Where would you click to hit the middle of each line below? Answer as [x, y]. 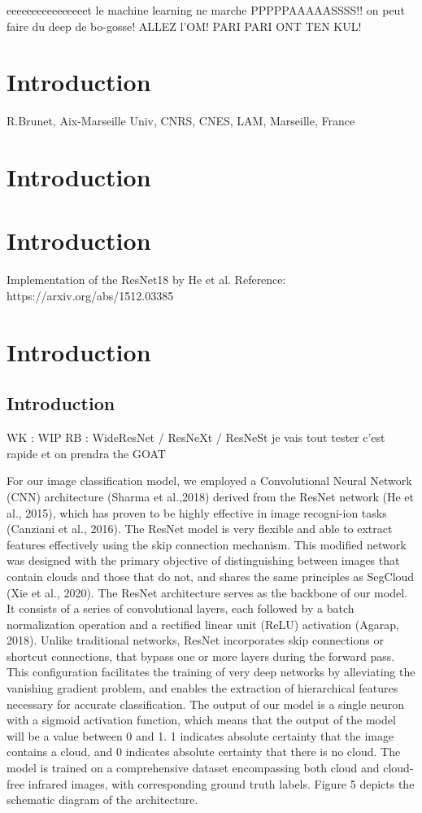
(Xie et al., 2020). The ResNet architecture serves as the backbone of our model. [207, 592]
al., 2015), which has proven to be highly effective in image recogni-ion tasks [197, 512]
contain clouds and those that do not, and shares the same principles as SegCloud [211, 576]
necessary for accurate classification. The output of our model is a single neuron [206, 704]
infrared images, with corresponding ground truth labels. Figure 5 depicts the [221, 783]
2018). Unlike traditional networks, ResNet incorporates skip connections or [195, 640]
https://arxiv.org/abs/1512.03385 [90, 295]
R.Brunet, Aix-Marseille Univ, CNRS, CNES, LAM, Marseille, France [181, 121]
